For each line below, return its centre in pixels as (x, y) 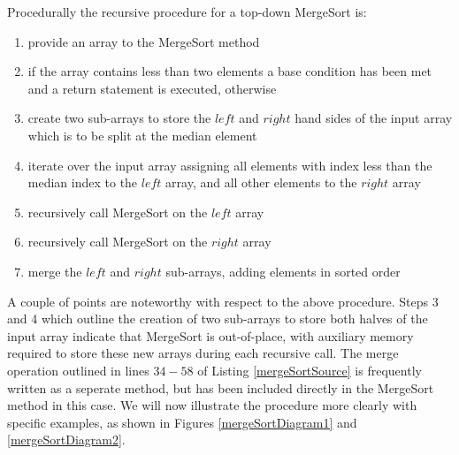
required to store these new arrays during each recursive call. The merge (203, 353)
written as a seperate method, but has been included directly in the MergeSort (221, 387)
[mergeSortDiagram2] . (66, 440)
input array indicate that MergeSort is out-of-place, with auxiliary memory (210, 335)
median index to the (83, 182)
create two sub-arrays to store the (119, 118)
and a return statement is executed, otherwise (152, 88)
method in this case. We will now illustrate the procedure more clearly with (212, 405)
